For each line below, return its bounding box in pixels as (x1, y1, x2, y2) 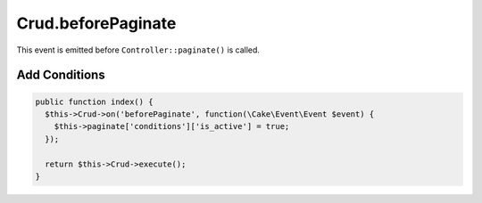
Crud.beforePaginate (16, 13, 177, 33)
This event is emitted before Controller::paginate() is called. (16, 45, 261, 55)
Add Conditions (16, 68, 106, 83)
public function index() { (35, 96, 154, 107)
